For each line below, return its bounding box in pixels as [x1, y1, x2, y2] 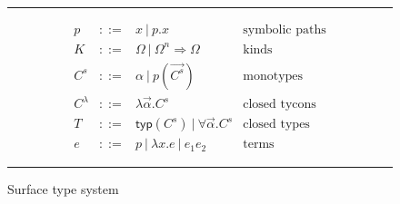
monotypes [243, 69, 304, 83]
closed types [243, 118, 310, 131]
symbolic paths [243, 24, 326, 37]
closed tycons [243, 98, 316, 112]
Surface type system [7, 180, 119, 199]
